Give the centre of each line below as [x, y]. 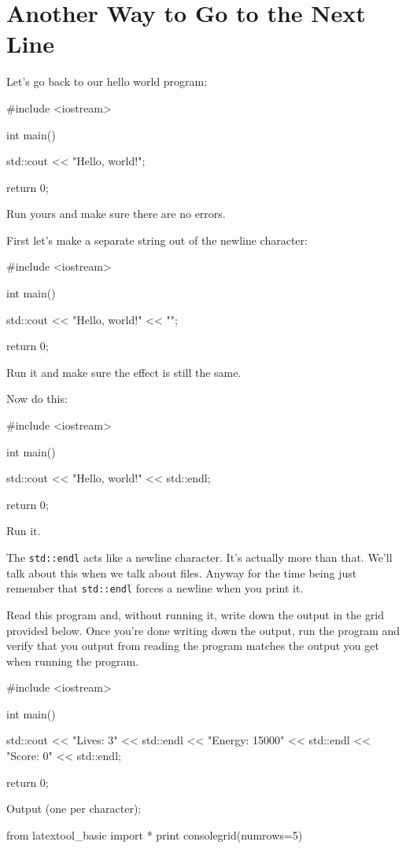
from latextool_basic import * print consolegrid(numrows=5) [155, 834]
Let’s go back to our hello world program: [107, 81]
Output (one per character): [74, 808]
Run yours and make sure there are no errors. [116, 214]
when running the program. [73, 661]
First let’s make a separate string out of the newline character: [157, 240]
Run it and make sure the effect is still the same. [124, 372]
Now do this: [37, 399]
